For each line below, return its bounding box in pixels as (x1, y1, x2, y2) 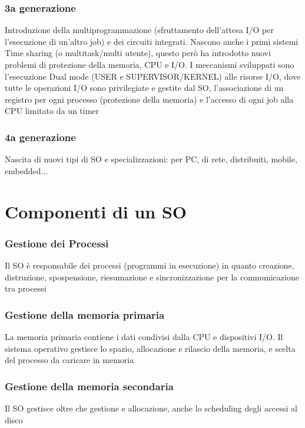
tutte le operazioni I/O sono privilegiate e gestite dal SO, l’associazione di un (5, 81, 284, 94)
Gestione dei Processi (5, 236, 109, 250)
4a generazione (5, 129, 76, 144)
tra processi (5, 282, 47, 295)
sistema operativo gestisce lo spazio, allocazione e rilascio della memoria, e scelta (5, 342, 296, 354)
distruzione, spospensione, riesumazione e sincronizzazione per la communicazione (5, 270, 299, 283)
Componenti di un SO (5, 199, 187, 223)
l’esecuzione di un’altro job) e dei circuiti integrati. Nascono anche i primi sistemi (5, 35, 299, 47)
